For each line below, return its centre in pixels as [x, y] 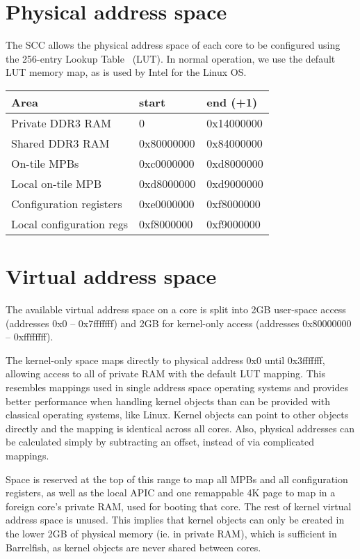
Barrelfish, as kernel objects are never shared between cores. [133, 547]
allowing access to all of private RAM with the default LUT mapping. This [165, 373]
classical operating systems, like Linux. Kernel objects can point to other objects [177, 415]
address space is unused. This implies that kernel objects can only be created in [175, 520]
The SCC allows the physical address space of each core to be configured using [173, 45]
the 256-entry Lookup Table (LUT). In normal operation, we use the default [171, 58]
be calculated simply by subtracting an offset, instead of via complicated [160, 442]
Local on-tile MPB [57, 183]
